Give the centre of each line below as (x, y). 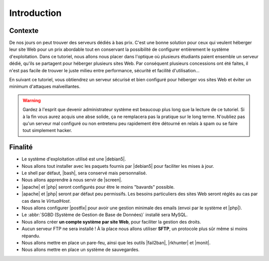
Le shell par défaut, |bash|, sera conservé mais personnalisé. (84, 173)
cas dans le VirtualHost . (46, 201)
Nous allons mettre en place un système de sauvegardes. (80, 250)
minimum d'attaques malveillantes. (45, 87)
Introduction (35, 13)
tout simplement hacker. (47, 130)
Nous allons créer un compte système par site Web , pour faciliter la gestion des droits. (111, 222)
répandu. (31, 236)
